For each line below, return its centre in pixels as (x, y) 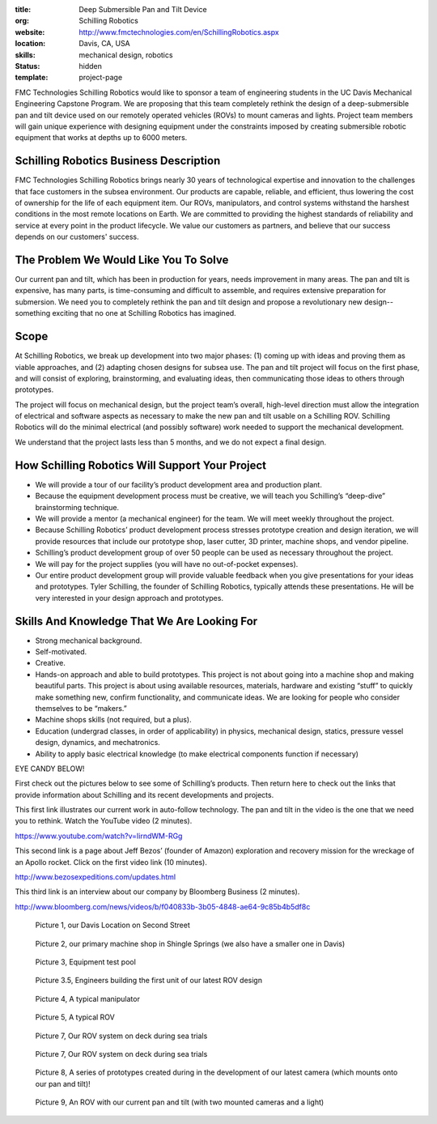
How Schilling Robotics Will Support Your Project (141, 465)
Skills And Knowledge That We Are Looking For (136, 621)
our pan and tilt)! (63, 1084)
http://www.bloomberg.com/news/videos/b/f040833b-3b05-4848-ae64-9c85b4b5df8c (163, 906)
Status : (28, 66)
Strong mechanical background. (89, 641)
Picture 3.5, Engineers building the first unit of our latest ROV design (149, 981)
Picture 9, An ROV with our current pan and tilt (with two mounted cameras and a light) (180, 1102)
